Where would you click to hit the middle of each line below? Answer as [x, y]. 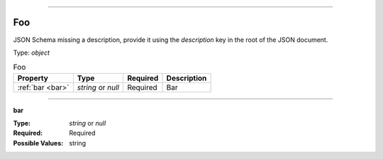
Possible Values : [38, 143]
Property [33, 78]
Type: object [31, 53]
